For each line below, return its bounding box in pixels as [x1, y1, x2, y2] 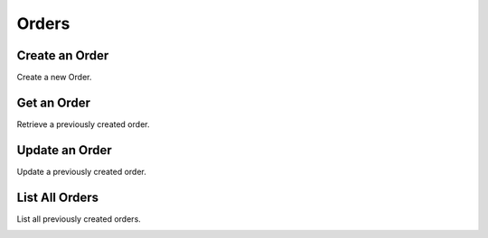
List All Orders [16, 189, 99, 205]
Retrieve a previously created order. [16, 118, 150, 130]
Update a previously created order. [16, 166, 146, 177]
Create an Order [16, 48, 109, 63]
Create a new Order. [16, 72, 92, 83]
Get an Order [16, 95, 90, 110]
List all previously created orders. [16, 213, 142, 224]
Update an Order [16, 142, 112, 158]
